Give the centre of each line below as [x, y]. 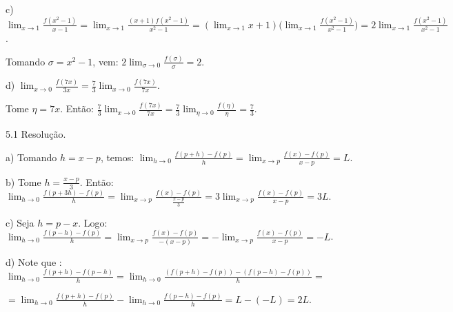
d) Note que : [34, 261]
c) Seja [20, 222]
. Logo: [93, 222]
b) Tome [23, 181]
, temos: [117, 157]
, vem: [105, 61]
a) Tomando [31, 157]
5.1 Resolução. [36, 134]
